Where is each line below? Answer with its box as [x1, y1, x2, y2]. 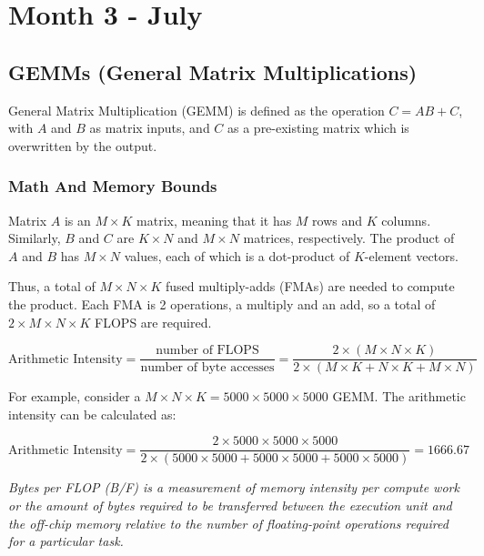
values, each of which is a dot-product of [124, 246, 350, 265]
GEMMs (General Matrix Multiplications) [8, 57, 418, 86]
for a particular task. [8, 531, 124, 551]
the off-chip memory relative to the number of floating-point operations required [8, 513, 449, 532]
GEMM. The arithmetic [332, 387, 466, 406]
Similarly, [8, 228, 61, 248]
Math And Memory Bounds [8, 175, 217, 197]
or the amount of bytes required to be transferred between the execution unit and [8, 496, 452, 515]
